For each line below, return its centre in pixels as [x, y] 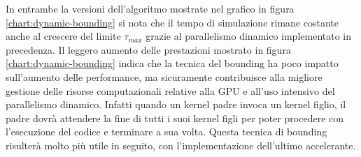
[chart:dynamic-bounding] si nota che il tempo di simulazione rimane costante [172, 22]
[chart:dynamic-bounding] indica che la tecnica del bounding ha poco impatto [172, 63]
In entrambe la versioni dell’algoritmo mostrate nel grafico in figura [150, 8]
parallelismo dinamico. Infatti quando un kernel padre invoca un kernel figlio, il [176, 104]
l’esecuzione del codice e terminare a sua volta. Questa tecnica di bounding [167, 132]
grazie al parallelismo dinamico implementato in [249, 36]
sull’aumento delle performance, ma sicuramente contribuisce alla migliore [164, 76]
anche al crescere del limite [63, 36]
